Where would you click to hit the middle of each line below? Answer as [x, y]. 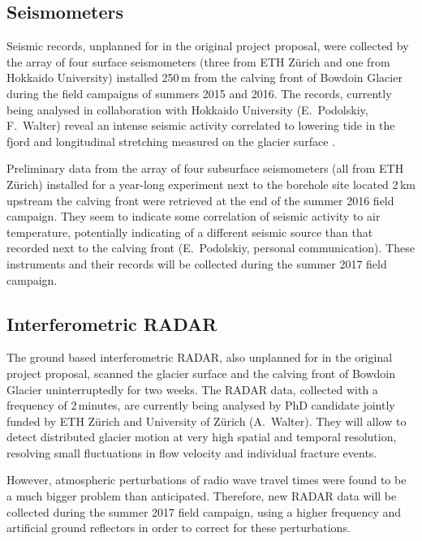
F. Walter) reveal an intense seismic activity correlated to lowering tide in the [201, 125]
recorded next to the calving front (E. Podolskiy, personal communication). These [211, 248]
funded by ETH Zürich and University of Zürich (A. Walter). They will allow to [207, 421]
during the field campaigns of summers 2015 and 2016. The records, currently [199, 93]
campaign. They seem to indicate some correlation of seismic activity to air [194, 216]
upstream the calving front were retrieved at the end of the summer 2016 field [200, 200]
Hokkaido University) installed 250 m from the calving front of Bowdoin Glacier [205, 77]
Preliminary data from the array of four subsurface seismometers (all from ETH [205, 168]
